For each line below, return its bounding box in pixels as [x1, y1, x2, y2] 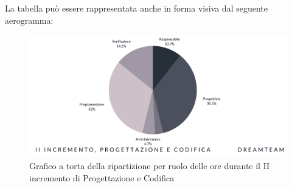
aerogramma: [5, 13, 54, 26]
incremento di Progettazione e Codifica [29, 171, 175, 184]
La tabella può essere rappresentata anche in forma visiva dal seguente [5, 2, 268, 14]
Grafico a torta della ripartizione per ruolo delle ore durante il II [29, 159, 270, 172]
